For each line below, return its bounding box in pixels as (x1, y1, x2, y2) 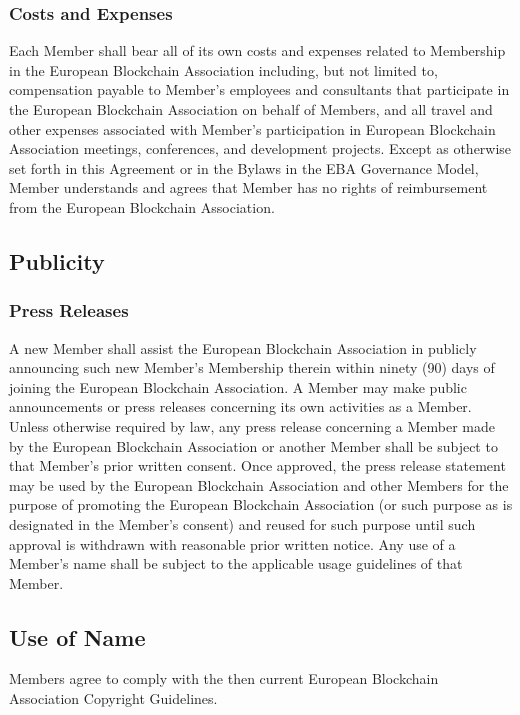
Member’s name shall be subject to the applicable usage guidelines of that (9, 553, 463, 574)
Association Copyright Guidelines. (9, 688, 218, 709)
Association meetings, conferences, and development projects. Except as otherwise (9, 138, 512, 159)
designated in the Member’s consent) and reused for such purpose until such (9, 513, 476, 534)
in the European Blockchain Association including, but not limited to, (9, 59, 438, 80)
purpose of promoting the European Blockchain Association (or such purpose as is (9, 494, 513, 515)
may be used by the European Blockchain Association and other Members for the (9, 474, 509, 495)
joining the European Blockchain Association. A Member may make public (9, 376, 467, 397)
